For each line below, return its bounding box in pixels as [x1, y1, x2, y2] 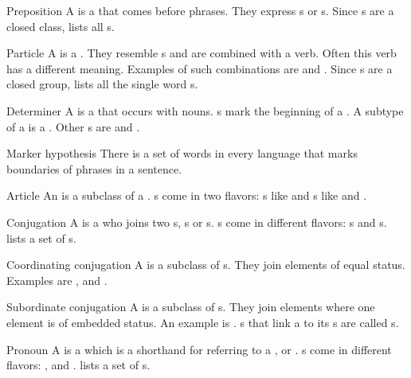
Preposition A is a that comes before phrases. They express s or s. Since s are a [6, 2, 394, 18]
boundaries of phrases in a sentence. [6, 160, 182, 177]
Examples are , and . [6, 271, 108, 288]
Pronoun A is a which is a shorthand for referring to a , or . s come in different [6, 341, 392, 357]
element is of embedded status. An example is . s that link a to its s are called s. [6, 314, 399, 330]
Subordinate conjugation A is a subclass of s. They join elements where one [6, 298, 375, 315]
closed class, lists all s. [6, 18, 115, 34]
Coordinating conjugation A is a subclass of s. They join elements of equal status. [6, 256, 405, 273]
